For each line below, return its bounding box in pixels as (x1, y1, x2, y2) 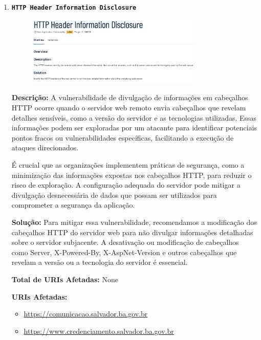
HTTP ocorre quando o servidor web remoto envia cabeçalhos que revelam (11, 102, 246, 113)
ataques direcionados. (11, 142, 79, 153)
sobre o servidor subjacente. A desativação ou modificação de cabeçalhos (11, 237, 239, 247)
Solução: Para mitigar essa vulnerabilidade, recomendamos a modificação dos (11, 216, 257, 227)
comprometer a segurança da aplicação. (11, 199, 135, 210)
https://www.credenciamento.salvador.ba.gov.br (24, 325, 174, 336)
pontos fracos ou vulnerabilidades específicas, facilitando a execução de (11, 132, 234, 143)
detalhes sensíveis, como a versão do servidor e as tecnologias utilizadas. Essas (11, 112, 257, 123)
